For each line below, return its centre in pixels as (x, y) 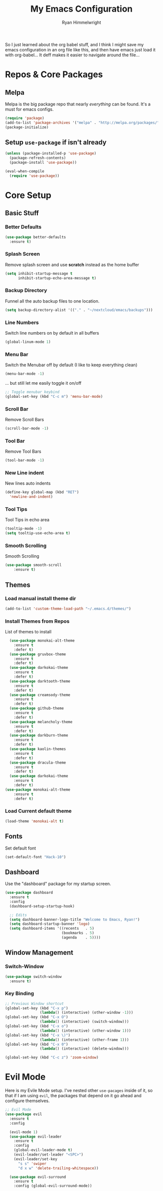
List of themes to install (28, 632)
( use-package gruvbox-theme (38, 654)
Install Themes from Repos (37, 621)
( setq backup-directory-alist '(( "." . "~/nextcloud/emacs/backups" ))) (79, 310)
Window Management (39, 953)
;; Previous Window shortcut (34, 1004)
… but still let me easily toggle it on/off (43, 383)
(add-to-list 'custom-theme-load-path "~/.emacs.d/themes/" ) (68, 609)
